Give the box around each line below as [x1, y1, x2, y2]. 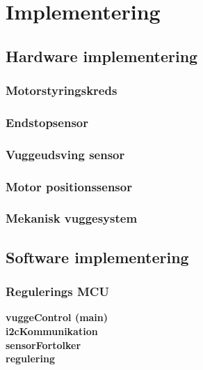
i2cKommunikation [6, 323, 98, 338]
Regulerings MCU [6, 283, 109, 300]
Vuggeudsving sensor [6, 145, 125, 163]
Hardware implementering [6, 45, 198, 66]
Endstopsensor [6, 113, 88, 131]
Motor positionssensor [6, 177, 132, 195]
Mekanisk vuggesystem [6, 209, 138, 227]
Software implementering [6, 246, 189, 267]
